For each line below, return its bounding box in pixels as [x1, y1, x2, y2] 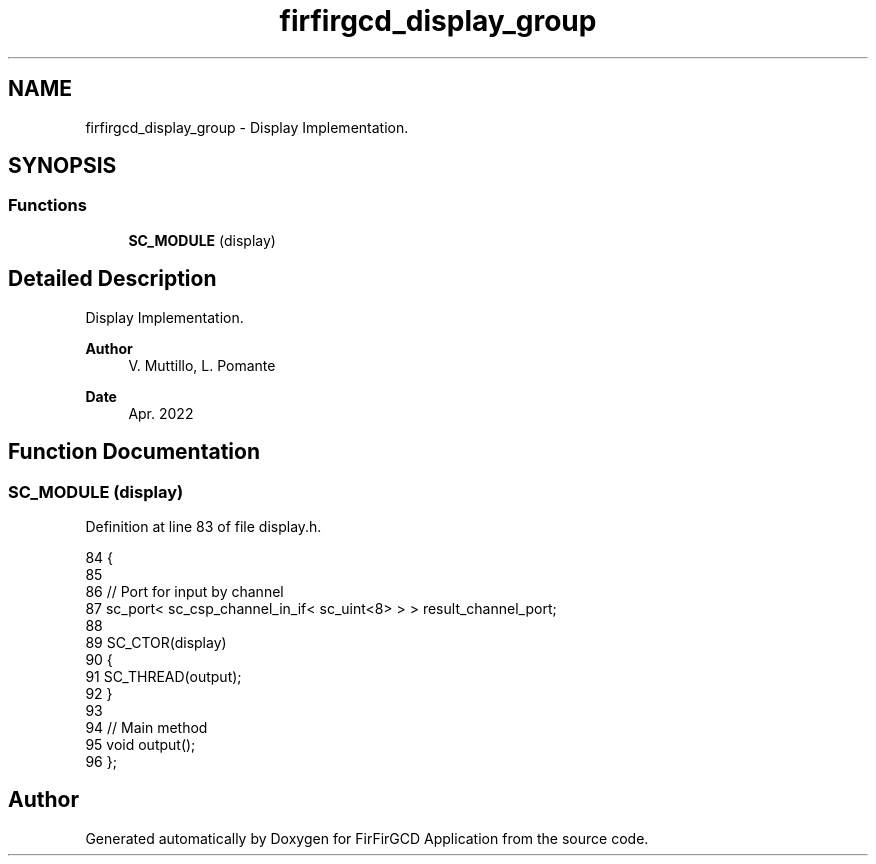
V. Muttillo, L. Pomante [128, 356, 276, 374]
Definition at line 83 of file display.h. [85, 517, 322, 535]
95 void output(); [85, 735, 196, 753]
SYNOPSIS [8, 153, 117, 179]
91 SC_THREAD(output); [85, 667, 242, 685]
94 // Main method [85, 718, 208, 736]
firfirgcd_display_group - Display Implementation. [85, 118, 409, 136]
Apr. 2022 [128, 404, 194, 422]
